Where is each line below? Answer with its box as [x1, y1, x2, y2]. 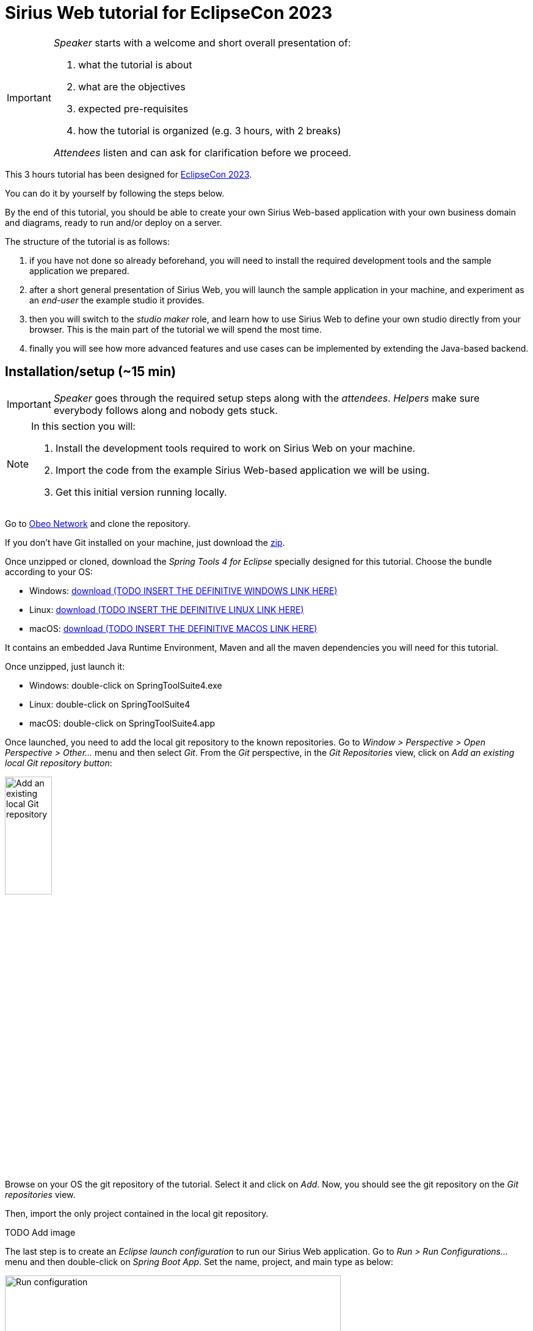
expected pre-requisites [78, 102, 189, 115]
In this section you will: [31, 419, 136, 432]
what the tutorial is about [78, 58, 192, 71]
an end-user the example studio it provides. [29, 294, 205, 305]
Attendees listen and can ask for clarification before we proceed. [53, 146, 352, 159]
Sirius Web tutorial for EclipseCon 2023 [5, 2, 333, 23]
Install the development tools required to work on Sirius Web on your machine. [56, 441, 416, 454]
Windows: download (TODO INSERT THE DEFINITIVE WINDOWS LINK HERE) [29, 585, 338, 596]
